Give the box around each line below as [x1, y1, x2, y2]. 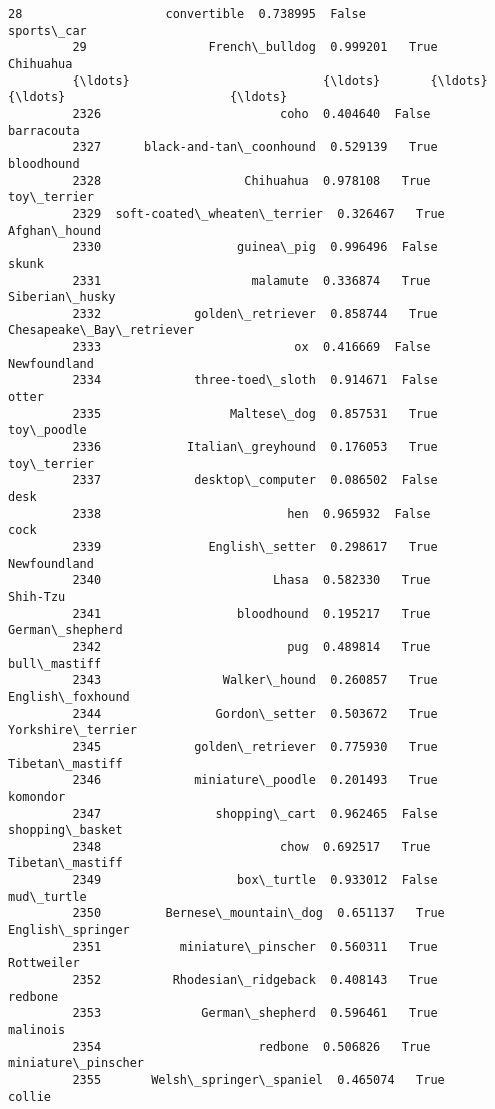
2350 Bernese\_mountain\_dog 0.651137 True [72, 906, 445, 921]
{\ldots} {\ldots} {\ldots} [72, 73, 488, 88]
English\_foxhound [8, 689, 130, 704]
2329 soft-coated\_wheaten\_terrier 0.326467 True [72, 206, 445, 221]
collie [8, 1089, 51, 1104]
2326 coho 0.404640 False [72, 106, 431, 121]
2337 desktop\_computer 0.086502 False [72, 473, 438, 488]
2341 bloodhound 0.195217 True [72, 606, 431, 621]
